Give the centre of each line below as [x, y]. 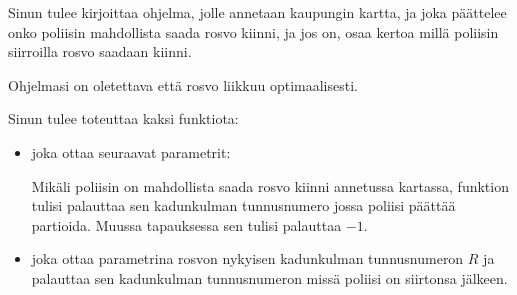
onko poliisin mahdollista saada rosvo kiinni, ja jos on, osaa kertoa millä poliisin [253, 31]
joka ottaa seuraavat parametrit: [131, 151]
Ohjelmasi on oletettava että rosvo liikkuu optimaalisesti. [183, 84]
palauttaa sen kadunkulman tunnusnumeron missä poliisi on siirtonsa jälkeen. [269, 277]
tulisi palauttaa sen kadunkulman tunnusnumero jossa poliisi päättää [243, 205]
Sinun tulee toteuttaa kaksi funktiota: [123, 118]
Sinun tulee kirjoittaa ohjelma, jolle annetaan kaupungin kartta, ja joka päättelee [257, 12]
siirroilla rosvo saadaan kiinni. [100, 51]
